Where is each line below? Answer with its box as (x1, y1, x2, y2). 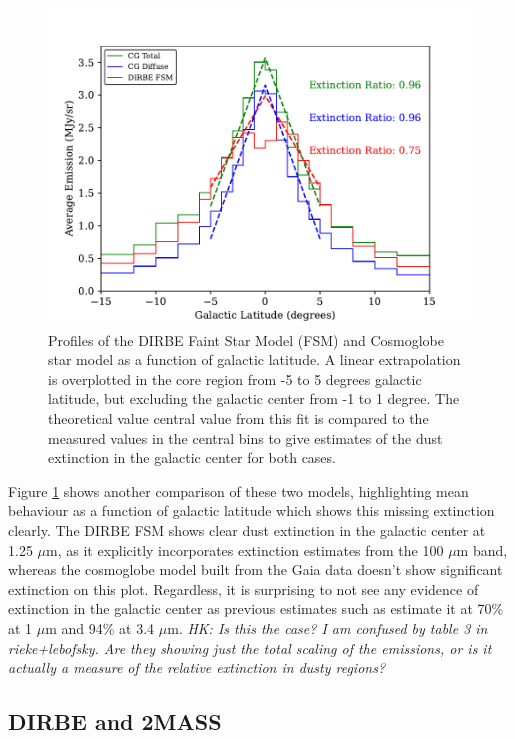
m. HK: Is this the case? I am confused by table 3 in (167, 617, 488, 638)
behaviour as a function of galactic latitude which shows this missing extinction (8, 500, 495, 521)
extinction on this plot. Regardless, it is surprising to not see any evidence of (8, 578, 479, 599)
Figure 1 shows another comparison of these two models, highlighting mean (8, 480, 469, 501)
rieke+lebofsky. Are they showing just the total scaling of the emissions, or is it (8, 637, 492, 658)
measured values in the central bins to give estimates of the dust (48, 427, 443, 448)
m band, (456, 539, 508, 560)
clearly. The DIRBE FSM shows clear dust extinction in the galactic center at (8, 519, 486, 540)
